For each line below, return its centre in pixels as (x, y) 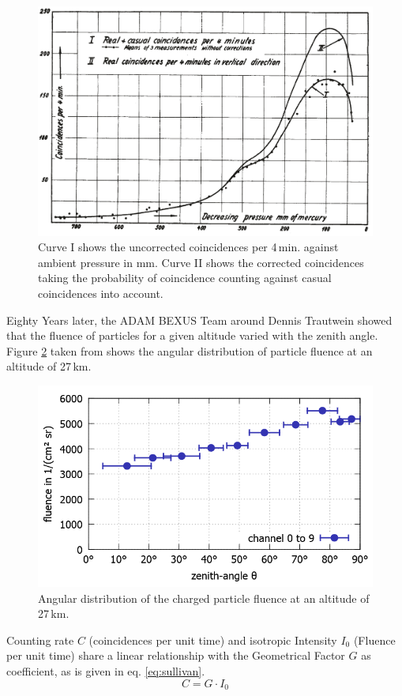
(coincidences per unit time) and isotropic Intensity (213, 640)
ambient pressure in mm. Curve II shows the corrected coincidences (201, 262)
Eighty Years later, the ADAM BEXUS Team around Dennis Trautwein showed (199, 320)
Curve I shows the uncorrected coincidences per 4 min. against (188, 247)
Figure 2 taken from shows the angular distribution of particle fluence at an (190, 350)
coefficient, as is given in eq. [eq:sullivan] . (106, 670)
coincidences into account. (101, 293)
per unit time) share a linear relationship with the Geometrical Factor (176, 655)
